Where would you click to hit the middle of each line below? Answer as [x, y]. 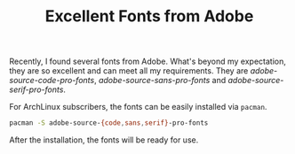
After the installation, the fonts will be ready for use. [104, 140]
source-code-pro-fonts [52, 81]
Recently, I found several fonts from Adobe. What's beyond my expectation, [147, 62]
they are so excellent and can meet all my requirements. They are [129, 71]
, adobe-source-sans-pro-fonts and [160, 81]
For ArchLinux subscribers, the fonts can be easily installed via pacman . [138, 107]
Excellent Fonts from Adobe [149, 16]
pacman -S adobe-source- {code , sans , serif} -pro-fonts [109, 123]
